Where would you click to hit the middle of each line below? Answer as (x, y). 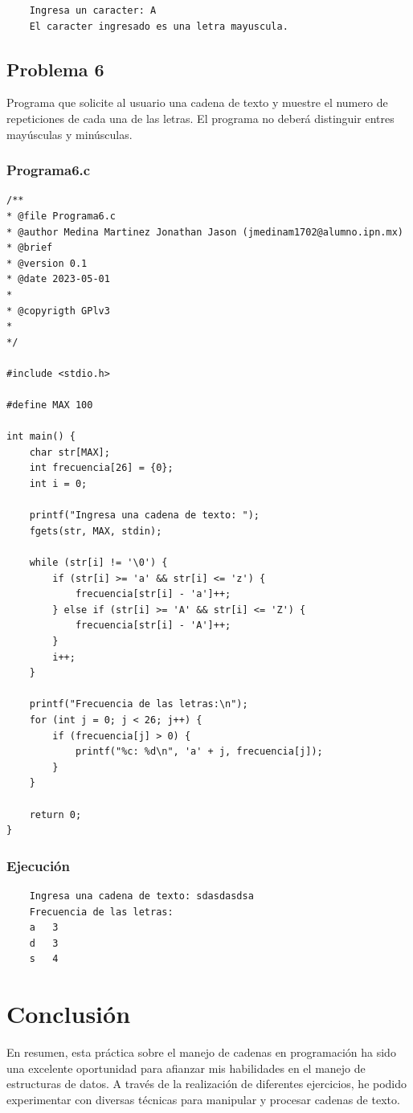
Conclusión (69, 1014)
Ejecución (38, 865)
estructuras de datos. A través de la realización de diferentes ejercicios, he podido (207, 1084)
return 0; (55, 814)
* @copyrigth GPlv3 (58, 311)
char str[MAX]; (70, 452)
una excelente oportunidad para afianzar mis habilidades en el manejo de (186, 1068)
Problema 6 (55, 69)
